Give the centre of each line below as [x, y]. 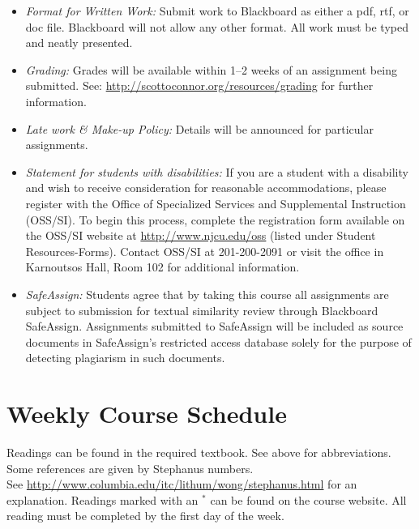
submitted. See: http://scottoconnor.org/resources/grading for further [199, 85]
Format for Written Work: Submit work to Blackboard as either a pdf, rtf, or [217, 11]
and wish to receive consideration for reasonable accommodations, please [206, 188]
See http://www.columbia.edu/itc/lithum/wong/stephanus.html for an [182, 484]
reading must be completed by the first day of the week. [145, 516]
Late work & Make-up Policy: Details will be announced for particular [199, 128]
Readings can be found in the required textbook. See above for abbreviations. [199, 452]
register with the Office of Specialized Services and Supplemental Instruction [216, 203]
